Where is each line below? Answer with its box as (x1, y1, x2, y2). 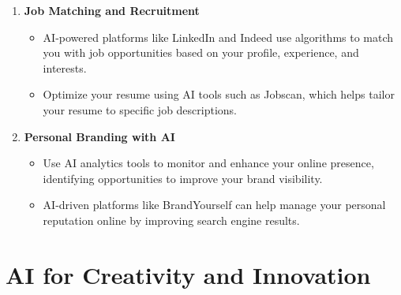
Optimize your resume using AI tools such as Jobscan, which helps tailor (43, 86, 395, 103)
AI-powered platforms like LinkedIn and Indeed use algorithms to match (43, 28, 394, 45)
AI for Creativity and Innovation (6, 258, 371, 290)
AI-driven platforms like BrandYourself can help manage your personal (43, 196, 386, 213)
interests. (43, 59, 87, 76)
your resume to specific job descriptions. (43, 101, 238, 118)
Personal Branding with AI (24, 128, 175, 144)
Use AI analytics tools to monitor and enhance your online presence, (43, 155, 374, 171)
